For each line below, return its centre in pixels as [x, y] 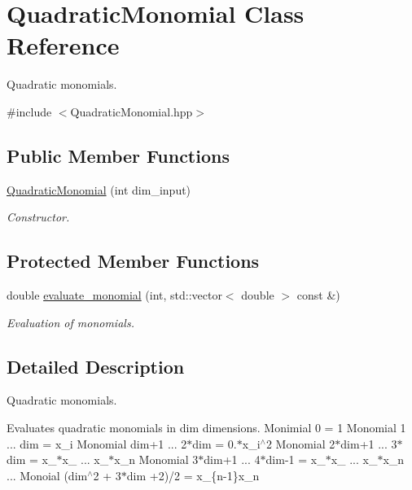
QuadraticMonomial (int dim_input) [99, 189]
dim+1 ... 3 [369, 443]
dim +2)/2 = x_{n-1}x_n [193, 475]
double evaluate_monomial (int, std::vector [114, 295]
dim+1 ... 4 [232, 459]
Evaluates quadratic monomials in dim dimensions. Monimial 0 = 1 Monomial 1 [206, 428]
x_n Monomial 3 [156, 459]
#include [29, 111]
